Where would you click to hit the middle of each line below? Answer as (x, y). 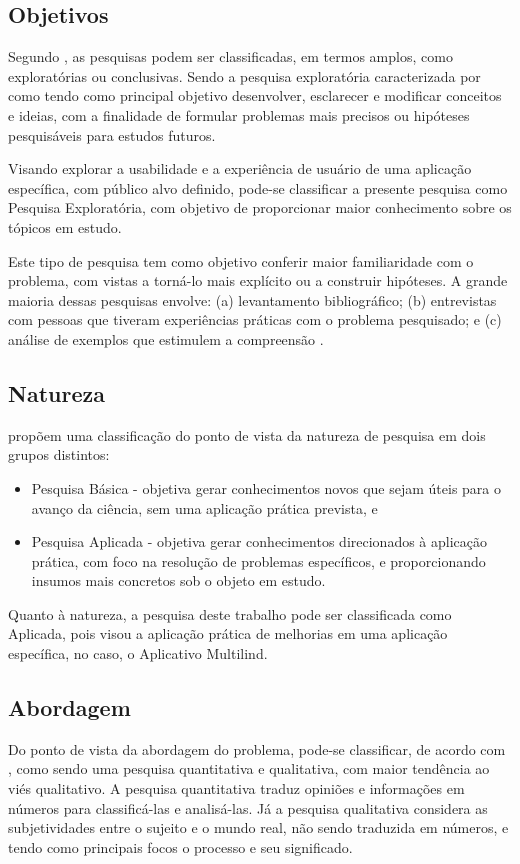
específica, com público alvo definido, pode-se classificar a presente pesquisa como (258, 187)
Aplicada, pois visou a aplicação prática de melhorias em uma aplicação (228, 633)
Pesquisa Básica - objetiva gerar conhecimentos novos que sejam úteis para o (266, 487)
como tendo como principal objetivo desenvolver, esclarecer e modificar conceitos (255, 95)
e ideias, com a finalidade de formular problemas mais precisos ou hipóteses (239, 114)
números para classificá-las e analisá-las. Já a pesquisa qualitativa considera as (248, 807)
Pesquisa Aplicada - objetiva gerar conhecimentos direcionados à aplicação (259, 541)
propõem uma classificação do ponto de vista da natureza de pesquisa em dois (247, 434)
